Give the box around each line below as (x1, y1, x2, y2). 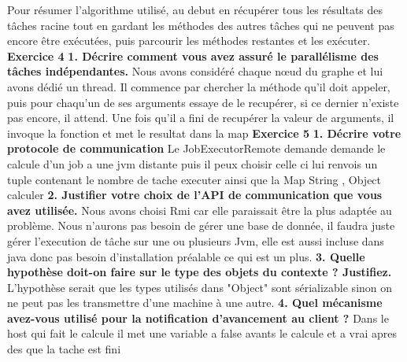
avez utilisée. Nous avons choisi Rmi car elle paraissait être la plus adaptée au (7, 201, 392, 218)
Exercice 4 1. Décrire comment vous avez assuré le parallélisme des (7, 47, 379, 64)
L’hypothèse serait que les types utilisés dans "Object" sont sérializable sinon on (7, 279, 393, 295)
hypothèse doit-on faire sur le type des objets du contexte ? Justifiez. (7, 264, 392, 280)
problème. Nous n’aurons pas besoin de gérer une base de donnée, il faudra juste (7, 217, 395, 234)
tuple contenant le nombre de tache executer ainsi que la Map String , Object (7, 171, 382, 187)
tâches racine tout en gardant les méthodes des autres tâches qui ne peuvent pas (7, 17, 394, 33)
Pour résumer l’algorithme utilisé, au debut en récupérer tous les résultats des (7, 2, 383, 17)
